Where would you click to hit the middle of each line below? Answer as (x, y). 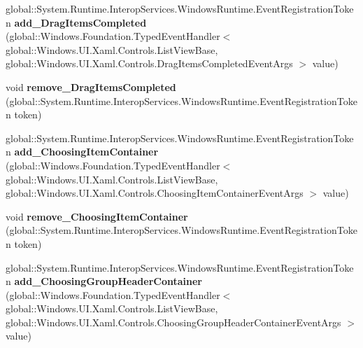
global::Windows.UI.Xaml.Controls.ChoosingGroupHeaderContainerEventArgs (173, 322)
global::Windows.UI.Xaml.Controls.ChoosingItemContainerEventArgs (155, 193)
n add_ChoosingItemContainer (82, 152)
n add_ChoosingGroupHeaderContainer (104, 281)
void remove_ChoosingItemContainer (97, 216)
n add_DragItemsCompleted (76, 22)
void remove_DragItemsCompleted (91, 86)
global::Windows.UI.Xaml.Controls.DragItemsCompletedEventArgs (149, 63)
